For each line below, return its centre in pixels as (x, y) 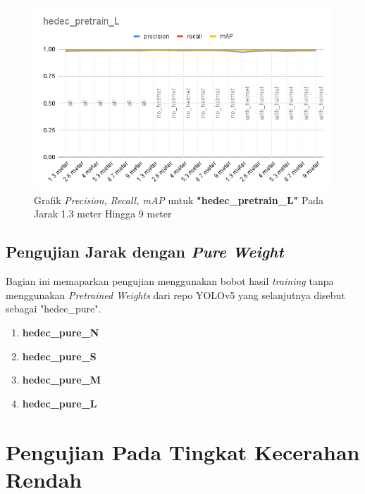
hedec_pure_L (60, 403)
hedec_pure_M (62, 380)
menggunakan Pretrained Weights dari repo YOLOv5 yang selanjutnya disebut (175, 294)
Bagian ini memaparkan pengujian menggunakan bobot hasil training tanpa (170, 281)
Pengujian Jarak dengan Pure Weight (145, 252)
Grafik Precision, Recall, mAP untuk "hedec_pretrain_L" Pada (179, 199)
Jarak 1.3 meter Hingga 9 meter (103, 214)
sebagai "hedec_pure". (54, 309)
